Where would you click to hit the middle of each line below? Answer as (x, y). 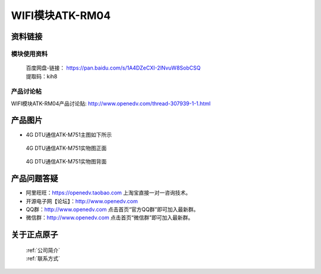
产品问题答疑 (34, 179)
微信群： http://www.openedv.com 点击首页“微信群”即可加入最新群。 (109, 218)
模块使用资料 (29, 53)
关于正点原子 (34, 235)
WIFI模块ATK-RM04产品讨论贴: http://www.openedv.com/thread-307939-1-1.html (111, 103)
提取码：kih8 (42, 76)
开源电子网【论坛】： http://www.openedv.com (82, 201)
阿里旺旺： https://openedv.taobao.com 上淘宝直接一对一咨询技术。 (108, 193)
